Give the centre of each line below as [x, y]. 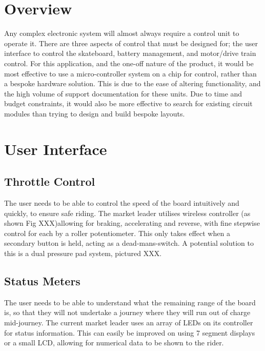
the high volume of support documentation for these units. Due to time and [123, 93]
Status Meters [42, 281]
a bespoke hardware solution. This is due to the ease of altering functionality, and [132, 83]
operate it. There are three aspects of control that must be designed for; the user [131, 43]
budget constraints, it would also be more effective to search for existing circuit [128, 103]
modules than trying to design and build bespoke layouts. [95, 113]
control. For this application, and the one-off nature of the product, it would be [129, 63]
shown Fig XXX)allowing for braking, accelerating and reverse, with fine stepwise [132, 223]
